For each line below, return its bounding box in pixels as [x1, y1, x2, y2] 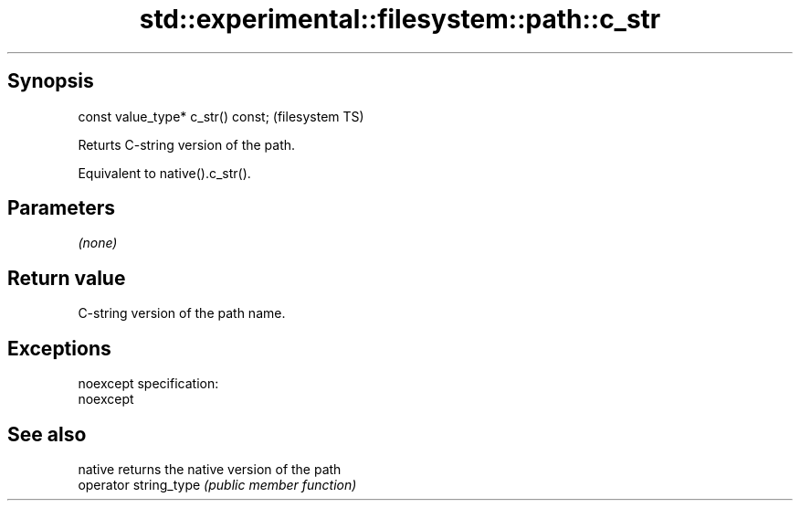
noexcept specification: [78, 376, 219, 392]
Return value [7, 266, 126, 290]
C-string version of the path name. [78, 305, 286, 322]
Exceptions [7, 336, 111, 360]
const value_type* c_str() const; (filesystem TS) [78, 108, 364, 124]
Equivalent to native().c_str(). [78, 164, 251, 181]
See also [7, 422, 87, 446]
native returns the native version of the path [78, 460, 342, 477]
